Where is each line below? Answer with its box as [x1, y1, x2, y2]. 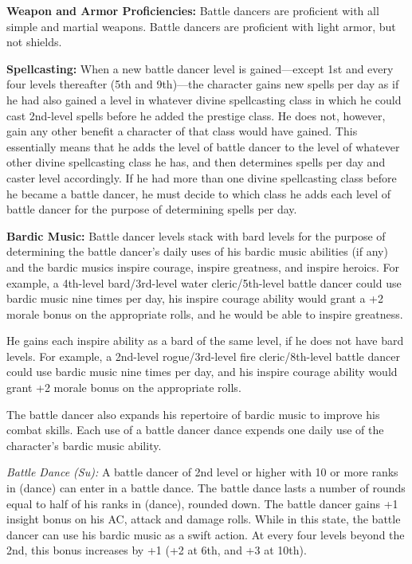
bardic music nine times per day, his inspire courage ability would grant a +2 [6, 290, 384, 307]
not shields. [6, 33, 62, 50]
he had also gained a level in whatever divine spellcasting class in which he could [6, 91, 402, 108]
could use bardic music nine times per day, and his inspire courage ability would [6, 363, 398, 380]
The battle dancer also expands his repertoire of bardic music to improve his [6, 405, 380, 422]
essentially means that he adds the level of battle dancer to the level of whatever [6, 138, 400, 155]
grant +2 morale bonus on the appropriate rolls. [6, 379, 241, 396]
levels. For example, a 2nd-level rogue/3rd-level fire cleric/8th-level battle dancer [6, 347, 400, 364]
